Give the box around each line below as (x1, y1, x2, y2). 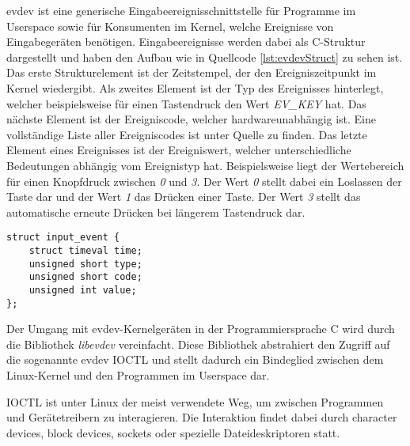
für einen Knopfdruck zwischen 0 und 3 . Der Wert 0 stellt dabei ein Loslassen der (6, 172, 402, 189)
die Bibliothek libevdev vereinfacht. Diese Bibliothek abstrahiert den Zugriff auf (6, 335, 390, 352)
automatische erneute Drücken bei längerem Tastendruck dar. (6, 203, 306, 220)
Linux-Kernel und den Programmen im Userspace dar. (6, 367, 270, 384)
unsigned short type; (28, 258, 142, 270)
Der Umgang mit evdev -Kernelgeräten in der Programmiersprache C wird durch (6, 320, 395, 337)
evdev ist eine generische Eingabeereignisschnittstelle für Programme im (6, 2, 356, 18)
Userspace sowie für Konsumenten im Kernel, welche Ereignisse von (6, 17, 334, 34)
